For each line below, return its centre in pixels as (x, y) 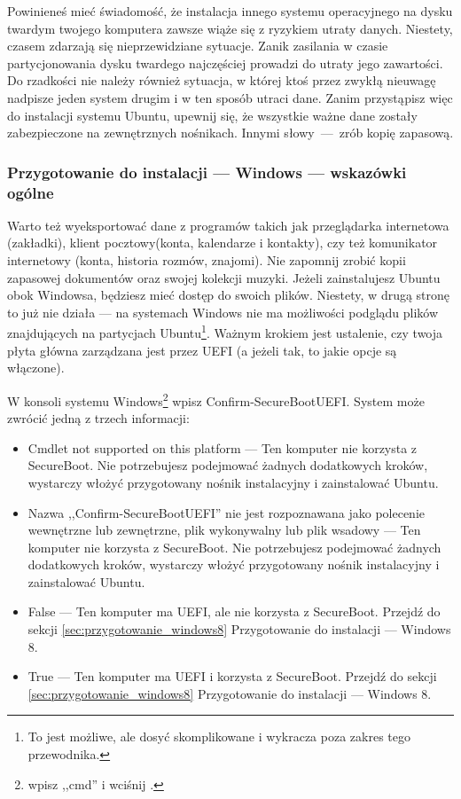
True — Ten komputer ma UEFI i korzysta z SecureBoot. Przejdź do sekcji (232, 676)
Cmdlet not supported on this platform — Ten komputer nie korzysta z (223, 447)
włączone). (36, 368)
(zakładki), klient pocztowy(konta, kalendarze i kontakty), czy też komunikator (223, 243)
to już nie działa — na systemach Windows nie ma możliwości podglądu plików (223, 312)
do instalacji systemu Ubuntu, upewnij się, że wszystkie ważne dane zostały (212, 115)
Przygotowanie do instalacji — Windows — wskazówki (207, 172)
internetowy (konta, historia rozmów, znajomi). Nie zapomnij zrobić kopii (207, 260)
